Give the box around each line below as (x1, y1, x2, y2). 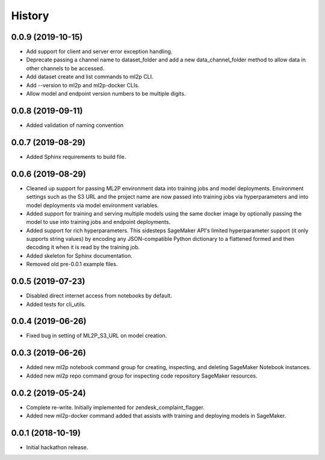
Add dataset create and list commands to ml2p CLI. (26, 73, 153, 81)
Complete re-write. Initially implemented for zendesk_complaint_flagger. (26, 403, 205, 411)
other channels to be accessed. (26, 64, 105, 72)
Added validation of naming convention (26, 121, 124, 129)
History (11, 9, 49, 22)
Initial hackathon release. (26, 443, 88, 451)
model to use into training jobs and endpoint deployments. (26, 219, 171, 226)
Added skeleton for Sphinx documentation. (26, 252, 132, 259)
